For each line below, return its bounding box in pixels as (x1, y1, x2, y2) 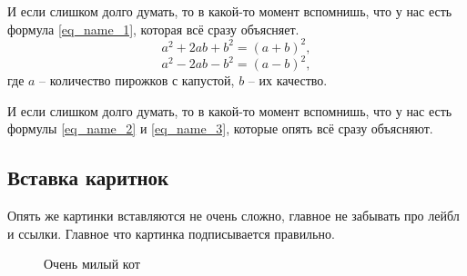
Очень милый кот (44, 254, 140, 273)
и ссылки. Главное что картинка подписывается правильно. (7, 223, 335, 242)
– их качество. (248, 71, 328, 90)
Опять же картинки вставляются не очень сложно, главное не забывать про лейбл (7, 206, 460, 225)
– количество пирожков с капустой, (39, 71, 235, 90)
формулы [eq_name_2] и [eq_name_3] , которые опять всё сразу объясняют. (7, 119, 433, 138)
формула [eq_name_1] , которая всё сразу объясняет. (7, 19, 299, 38)
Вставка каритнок (7, 163, 169, 192)
